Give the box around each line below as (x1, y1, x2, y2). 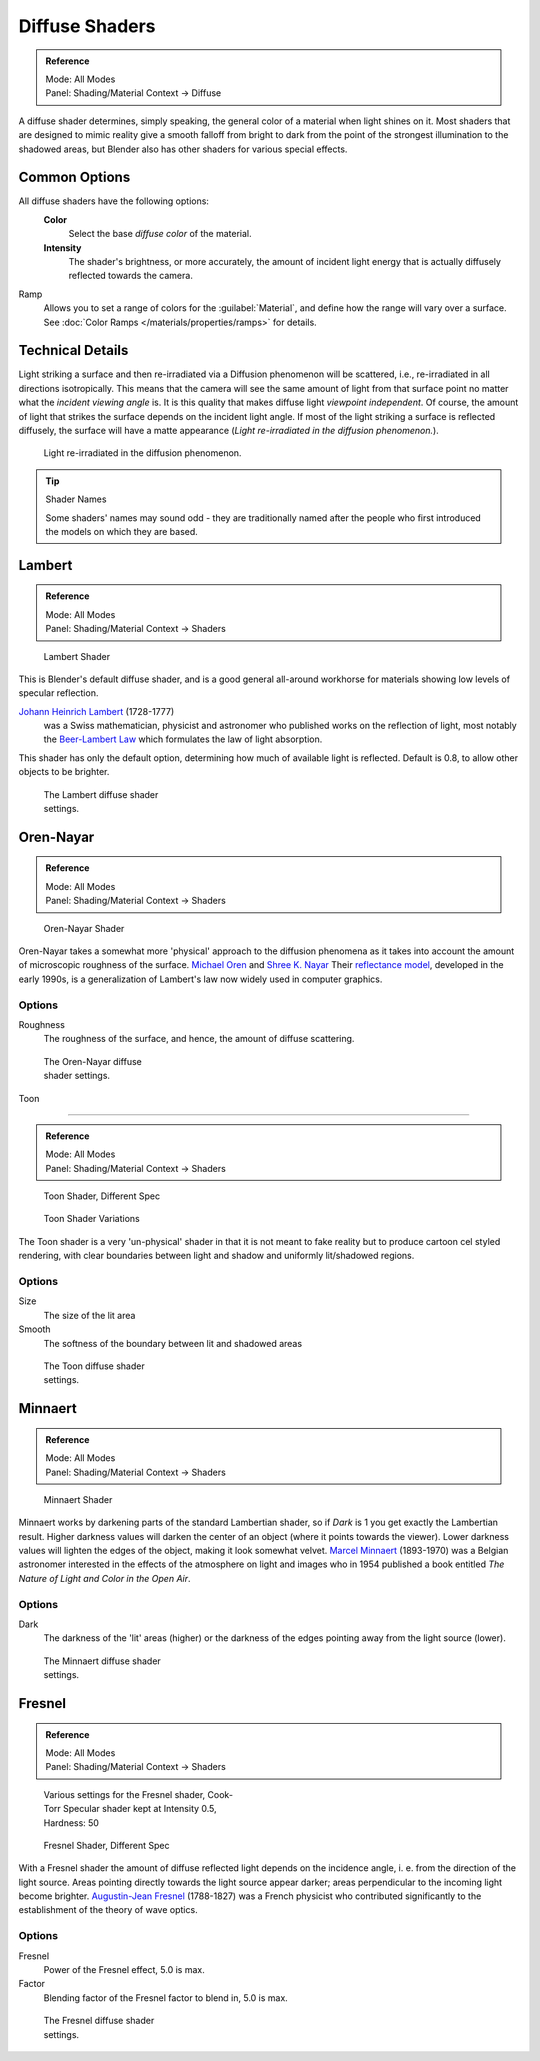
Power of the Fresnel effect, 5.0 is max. (43, 1964, 205, 1976)
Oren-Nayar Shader (43, 922, 125, 934)
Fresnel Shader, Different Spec (43, 1839, 170, 1851)
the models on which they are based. (45, 525, 199, 537)
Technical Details (18, 342, 129, 359)
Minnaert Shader (43, 1493, 113, 1505)
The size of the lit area (43, 1309, 136, 1321)
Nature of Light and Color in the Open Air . (18, 1572, 191, 1584)
